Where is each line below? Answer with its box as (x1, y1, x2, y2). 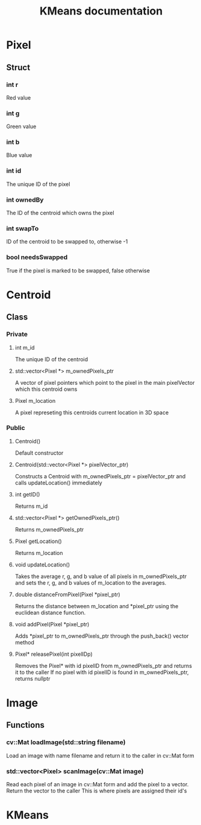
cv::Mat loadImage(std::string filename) (6, 738, 126, 746)
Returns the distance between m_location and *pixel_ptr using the (14, 602, 179, 609)
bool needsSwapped (6, 253, 68, 262)
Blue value (6, 152, 32, 159)
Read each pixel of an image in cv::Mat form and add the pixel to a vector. (6, 781, 189, 788)
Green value (6, 123, 37, 130)
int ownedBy (6, 195, 44, 204)
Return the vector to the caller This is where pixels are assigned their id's (6, 787, 187, 794)
